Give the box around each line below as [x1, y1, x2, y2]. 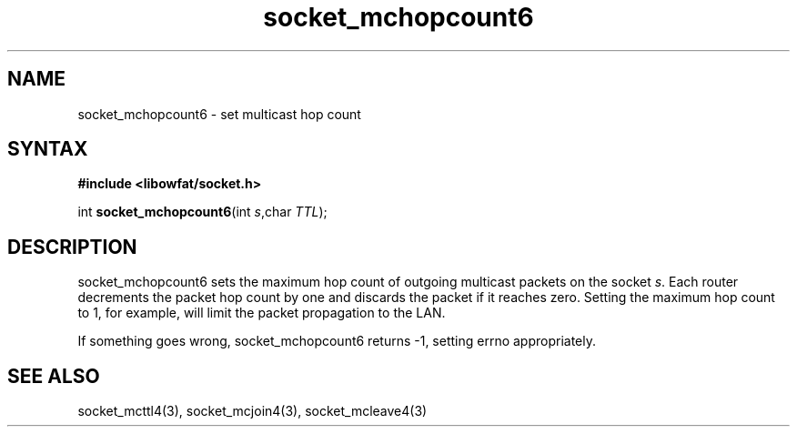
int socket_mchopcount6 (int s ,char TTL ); [77, 204, 328, 220]
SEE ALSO [7, 364, 100, 388]
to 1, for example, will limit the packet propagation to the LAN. [77, 305, 446, 321]
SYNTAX [7, 137, 88, 161]
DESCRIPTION [7, 235, 137, 258]
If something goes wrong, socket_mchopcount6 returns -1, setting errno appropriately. [77, 333, 597, 349]
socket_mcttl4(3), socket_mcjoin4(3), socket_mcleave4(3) [77, 403, 428, 419]
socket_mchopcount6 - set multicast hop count [77, 106, 361, 122]
